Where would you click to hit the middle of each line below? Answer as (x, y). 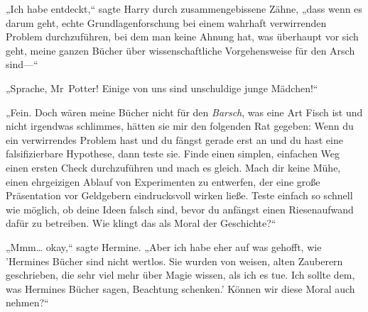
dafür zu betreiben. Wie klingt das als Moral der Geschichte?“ (141, 223)
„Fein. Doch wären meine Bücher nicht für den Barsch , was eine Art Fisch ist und (184, 112)
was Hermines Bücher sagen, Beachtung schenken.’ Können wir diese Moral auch (180, 288)
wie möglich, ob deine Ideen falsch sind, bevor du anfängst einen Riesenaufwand (180, 209)
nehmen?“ (27, 302)
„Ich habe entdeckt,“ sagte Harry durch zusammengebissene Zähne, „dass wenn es (184, 9)
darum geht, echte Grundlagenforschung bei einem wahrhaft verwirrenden (166, 22)
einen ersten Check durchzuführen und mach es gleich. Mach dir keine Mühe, (173, 167)
